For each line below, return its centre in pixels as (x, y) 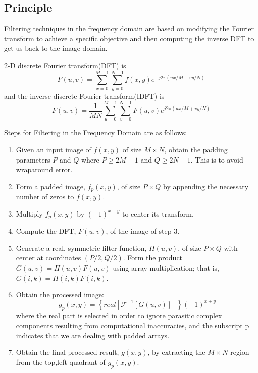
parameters (33, 159)
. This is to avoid (217, 159)
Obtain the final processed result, (67, 352)
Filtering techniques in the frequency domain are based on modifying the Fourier (129, 29)
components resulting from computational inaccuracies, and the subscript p (133, 325)
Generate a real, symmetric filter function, (81, 248)
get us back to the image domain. (56, 48)
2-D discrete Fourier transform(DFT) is (65, 65)
